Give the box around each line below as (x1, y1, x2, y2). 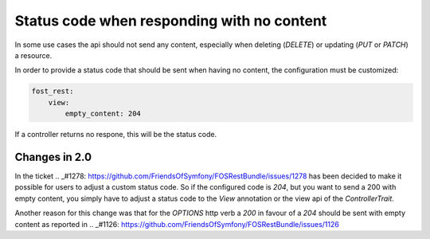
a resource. (14, 50, 53, 60)
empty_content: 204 (64, 109, 141, 119)
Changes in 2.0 (14, 150, 92, 163)
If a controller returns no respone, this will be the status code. (14, 130, 217, 139)
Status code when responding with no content (14, 12, 327, 29)
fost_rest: (31, 87, 74, 96)
